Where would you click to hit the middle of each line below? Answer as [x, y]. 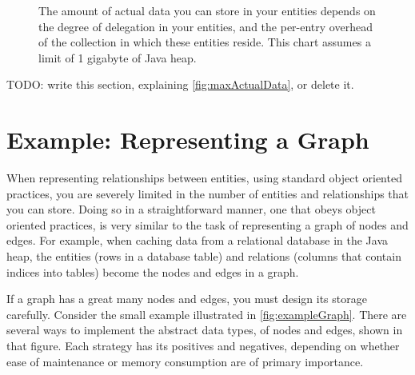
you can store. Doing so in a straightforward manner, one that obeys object [191, 209]
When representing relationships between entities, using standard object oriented [204, 178]
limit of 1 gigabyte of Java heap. [118, 57]
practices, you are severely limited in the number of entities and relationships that [208, 193]
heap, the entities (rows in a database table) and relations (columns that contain [204, 256]
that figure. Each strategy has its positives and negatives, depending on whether [203, 346]
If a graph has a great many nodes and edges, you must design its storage [187, 299]
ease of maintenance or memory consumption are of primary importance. [185, 361]
